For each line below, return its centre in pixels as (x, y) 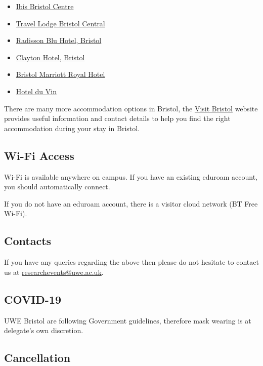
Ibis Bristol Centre (45, 6)
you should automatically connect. (57, 187)
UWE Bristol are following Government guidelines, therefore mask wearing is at (128, 320)
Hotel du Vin (36, 91)
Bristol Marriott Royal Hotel (60, 74)
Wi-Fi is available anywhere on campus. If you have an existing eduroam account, (131, 176)
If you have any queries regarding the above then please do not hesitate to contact (131, 262)
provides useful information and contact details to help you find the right (117, 118)
